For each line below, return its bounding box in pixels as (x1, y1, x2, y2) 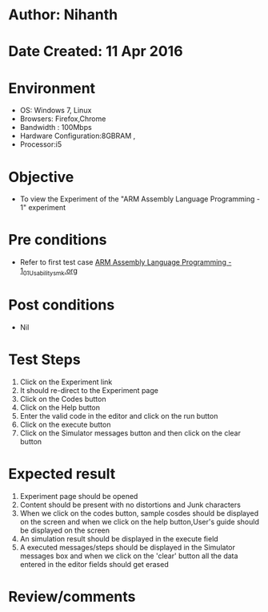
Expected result (8, 465, 116, 483)
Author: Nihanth (8, 6, 118, 24)
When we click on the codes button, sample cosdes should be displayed (19, 508, 259, 518)
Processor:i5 (19, 140, 62, 149)
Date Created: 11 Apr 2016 (8, 43, 183, 61)
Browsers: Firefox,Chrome (19, 114, 106, 124)
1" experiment (19, 203, 66, 213)
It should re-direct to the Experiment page (19, 385, 158, 395)
